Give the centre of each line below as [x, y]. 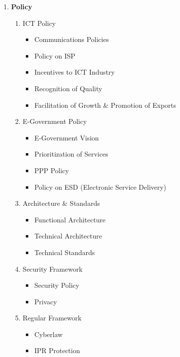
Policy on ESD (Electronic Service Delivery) [100, 187]
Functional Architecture [70, 219]
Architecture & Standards [61, 203]
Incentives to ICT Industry [75, 72]
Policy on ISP [55, 55]
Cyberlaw [49, 334]
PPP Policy [52, 170]
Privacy [46, 301]
